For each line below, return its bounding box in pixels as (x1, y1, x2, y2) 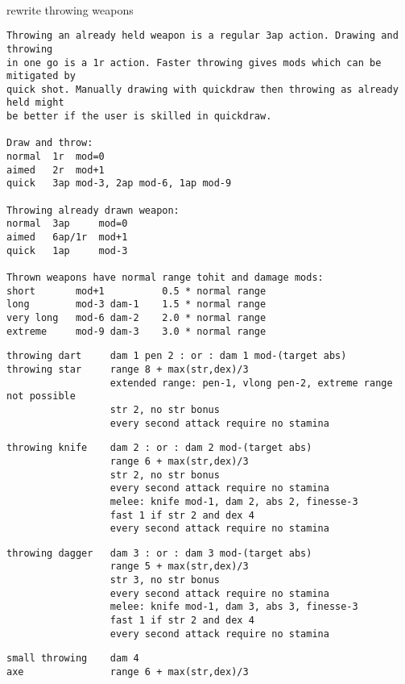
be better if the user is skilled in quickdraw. (6, 111, 272, 123)
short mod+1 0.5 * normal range (6, 285, 267, 297)
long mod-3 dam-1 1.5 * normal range (6, 298, 267, 311)
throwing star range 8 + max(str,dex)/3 (6, 363, 249, 375)
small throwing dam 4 (6, 653, 139, 665)
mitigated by (6, 70, 76, 82)
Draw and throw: (6, 137, 93, 149)
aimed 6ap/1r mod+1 (6, 231, 128, 244)
